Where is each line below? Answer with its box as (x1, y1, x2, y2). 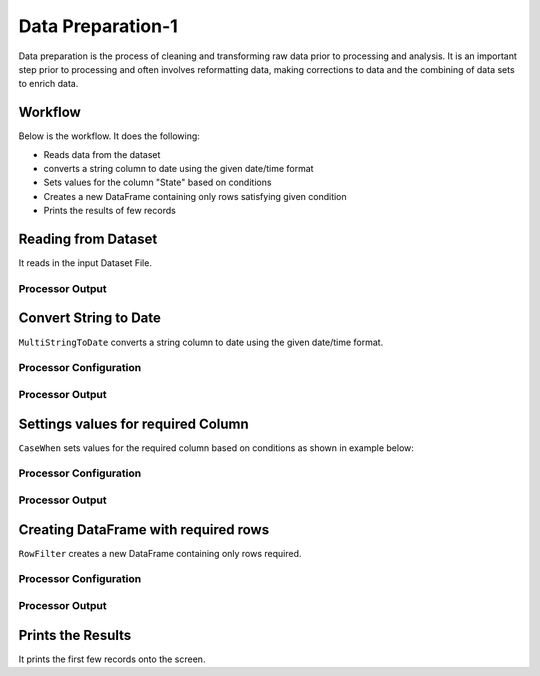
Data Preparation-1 (18, 15, 179, 37)
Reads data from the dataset (43, 148, 161, 160)
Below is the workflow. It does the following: (18, 130, 200, 142)
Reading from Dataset (18, 231, 158, 247)
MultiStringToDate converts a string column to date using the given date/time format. (18, 336, 384, 348)
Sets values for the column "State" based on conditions (43, 176, 272, 189)
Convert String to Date (18, 310, 162, 327)
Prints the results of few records (43, 205, 177, 217)
